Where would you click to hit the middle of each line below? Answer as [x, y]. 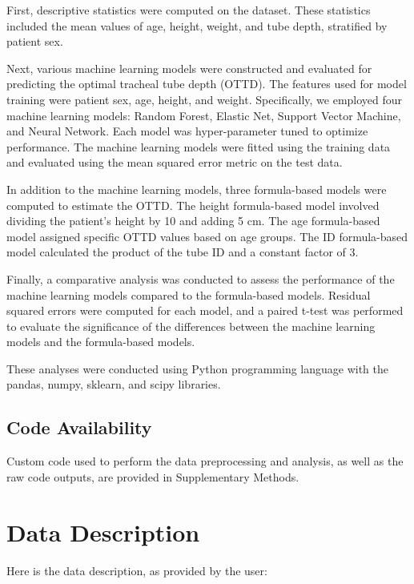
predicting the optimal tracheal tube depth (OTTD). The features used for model [207, 84]
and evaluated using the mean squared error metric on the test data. [175, 162]
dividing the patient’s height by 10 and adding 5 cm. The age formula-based [193, 221]
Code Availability [79, 427]
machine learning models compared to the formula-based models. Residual [189, 294]
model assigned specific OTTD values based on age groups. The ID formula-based [207, 236]
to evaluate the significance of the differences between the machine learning [191, 326]
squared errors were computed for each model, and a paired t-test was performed [205, 310]
